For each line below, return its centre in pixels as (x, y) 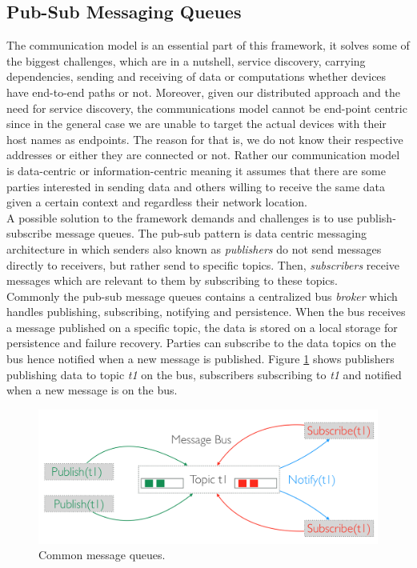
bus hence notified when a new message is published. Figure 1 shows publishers (200, 359)
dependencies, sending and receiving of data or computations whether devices (196, 76)
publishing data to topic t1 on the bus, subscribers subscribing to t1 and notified (204, 374)
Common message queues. (102, 555)
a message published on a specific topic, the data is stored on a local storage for (202, 327)
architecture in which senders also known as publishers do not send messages (194, 248)
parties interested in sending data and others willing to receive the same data (196, 186)
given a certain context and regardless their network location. (157, 202)
